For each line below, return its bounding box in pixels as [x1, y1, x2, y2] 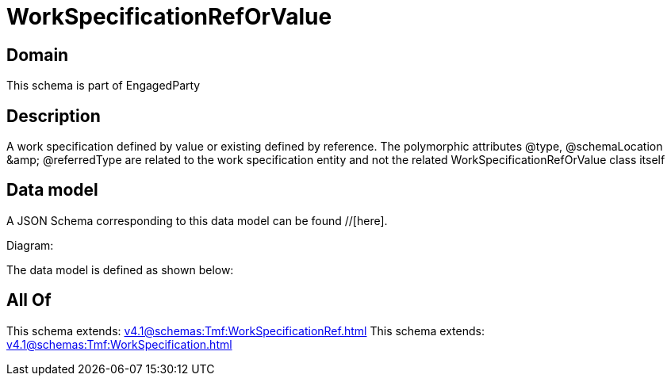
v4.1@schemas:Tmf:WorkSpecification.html [6, 337, 232, 351]
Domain [6, 44, 69, 65]
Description [6, 105, 101, 126]
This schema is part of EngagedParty [6, 78, 201, 93]
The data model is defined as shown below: [6, 262, 234, 277]
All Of [6, 290, 52, 311]
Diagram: [6, 238, 54, 252]
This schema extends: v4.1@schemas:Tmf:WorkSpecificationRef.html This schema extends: [6, 323, 485, 338]
